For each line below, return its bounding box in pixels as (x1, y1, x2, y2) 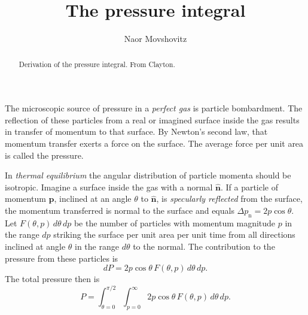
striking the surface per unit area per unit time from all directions (53, 228, 295, 241)
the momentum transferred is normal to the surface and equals (5, 204, 234, 216)
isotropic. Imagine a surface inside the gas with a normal (5, 180, 213, 193)
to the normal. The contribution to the (133, 240, 275, 252)
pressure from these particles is (5, 252, 118, 264)
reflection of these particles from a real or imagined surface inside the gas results (5, 113, 300, 126)
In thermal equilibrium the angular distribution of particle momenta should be (5, 169, 291, 181)
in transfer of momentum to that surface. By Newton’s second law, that (5, 125, 268, 138)
